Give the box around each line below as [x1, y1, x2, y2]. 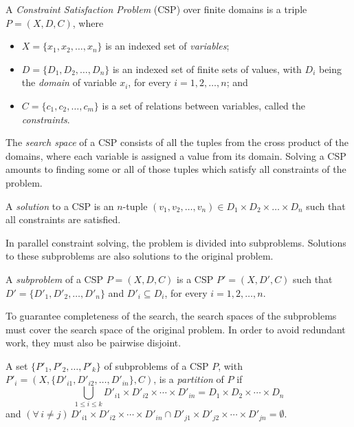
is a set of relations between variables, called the [102, 98, 306, 112]
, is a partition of [153, 372, 224, 386]
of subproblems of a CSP [104, 358, 209, 373]
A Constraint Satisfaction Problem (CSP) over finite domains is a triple [5, 2, 307, 16]
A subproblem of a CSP [5, 271, 103, 286]
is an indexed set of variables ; [105, 39, 230, 53]
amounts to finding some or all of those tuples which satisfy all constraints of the [5, 162, 346, 176]
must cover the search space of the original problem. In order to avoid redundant [5, 322, 346, 336]
